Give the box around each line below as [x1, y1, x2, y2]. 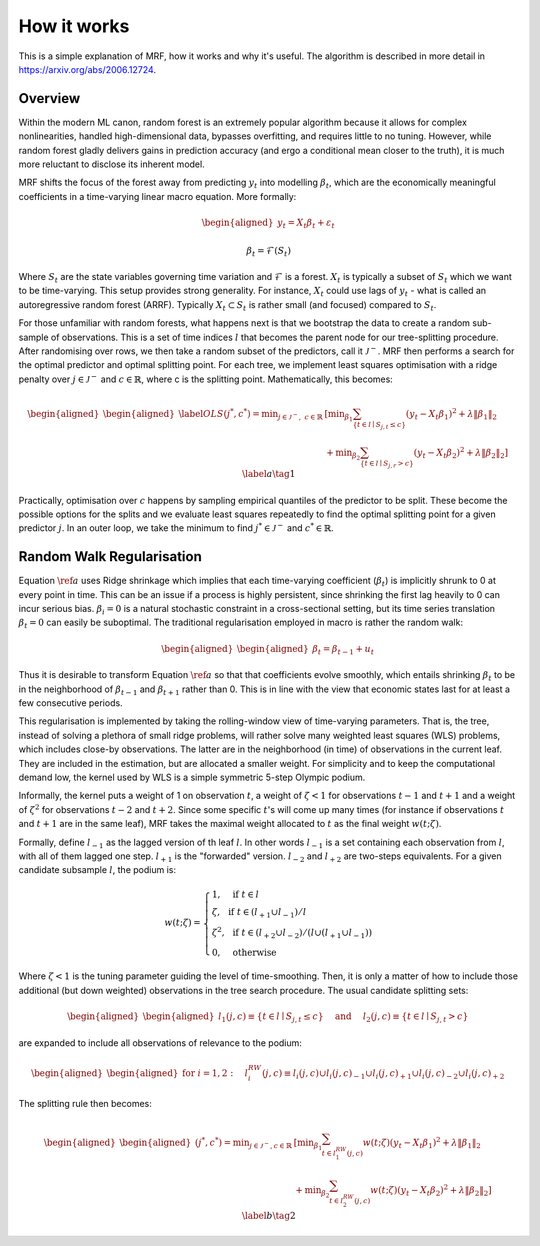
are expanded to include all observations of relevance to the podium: [18, 1036, 302, 1049]
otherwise [232, 946, 277, 958]
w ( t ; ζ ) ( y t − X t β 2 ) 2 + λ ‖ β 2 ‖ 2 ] [370, 1183, 492, 1198]
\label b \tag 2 [241, 1210, 296, 1221]
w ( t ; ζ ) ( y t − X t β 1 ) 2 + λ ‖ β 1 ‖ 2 [362, 1135, 482, 1150]
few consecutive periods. [18, 696, 124, 709]
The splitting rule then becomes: [18, 1098, 152, 1110]
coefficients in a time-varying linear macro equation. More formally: [18, 190, 297, 202]
